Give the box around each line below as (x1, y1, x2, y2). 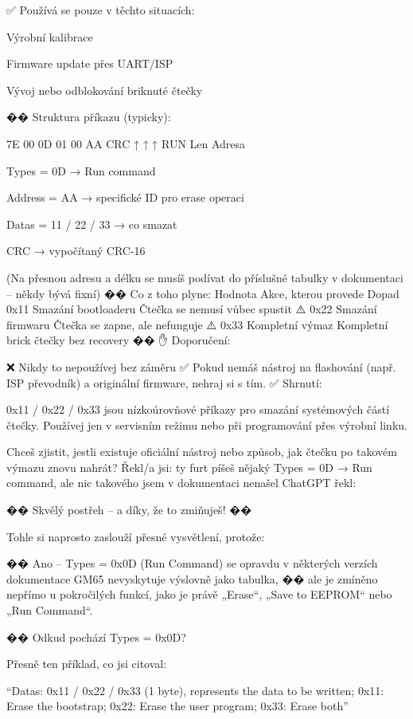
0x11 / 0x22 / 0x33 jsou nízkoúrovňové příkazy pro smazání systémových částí (6, 401, 390, 418)
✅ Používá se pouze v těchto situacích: (6, 2, 195, 18)
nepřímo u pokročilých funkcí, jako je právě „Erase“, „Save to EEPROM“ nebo (6, 586, 392, 603)
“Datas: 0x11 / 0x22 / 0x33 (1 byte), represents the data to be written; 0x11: (6, 682, 384, 698)
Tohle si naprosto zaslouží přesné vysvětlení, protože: (6, 528, 265, 544)
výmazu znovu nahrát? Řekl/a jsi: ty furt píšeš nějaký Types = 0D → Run (6, 458, 372, 475)
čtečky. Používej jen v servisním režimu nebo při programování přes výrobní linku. (6, 416, 407, 433)
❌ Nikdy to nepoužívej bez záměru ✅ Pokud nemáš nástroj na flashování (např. (6, 358, 396, 375)
